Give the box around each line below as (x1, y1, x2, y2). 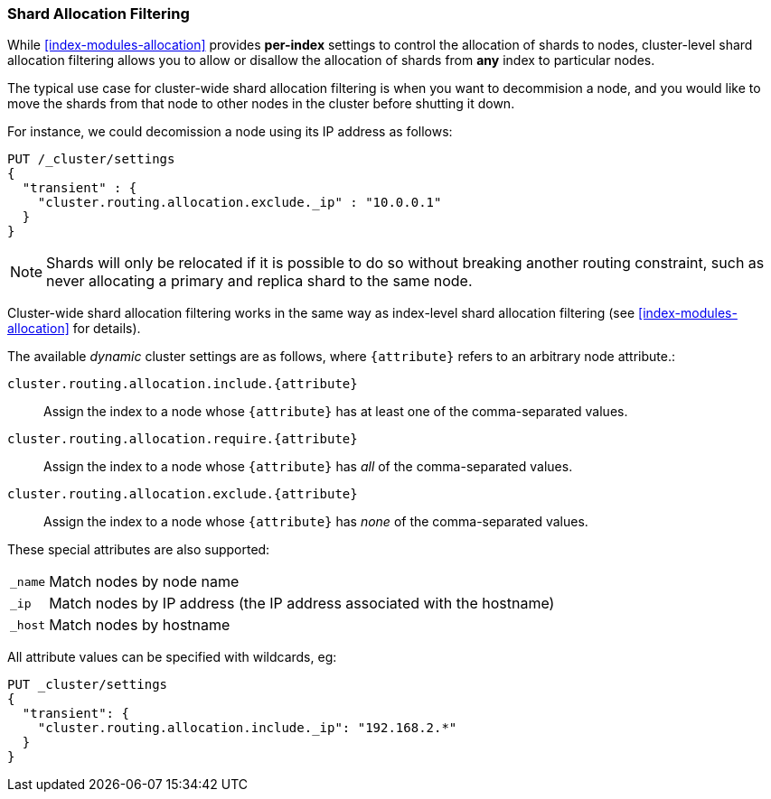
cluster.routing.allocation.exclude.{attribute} (7, 487, 358, 502)
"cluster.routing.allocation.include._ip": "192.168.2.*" (37, 720, 457, 736)
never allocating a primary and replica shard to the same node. (46, 272, 473, 291)
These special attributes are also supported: (7, 542, 270, 558)
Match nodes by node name (49, 572, 240, 591)
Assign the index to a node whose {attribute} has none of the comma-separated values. (43, 514, 588, 530)
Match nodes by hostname (49, 616, 230, 635)
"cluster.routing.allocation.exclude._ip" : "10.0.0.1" (37, 195, 442, 210)
